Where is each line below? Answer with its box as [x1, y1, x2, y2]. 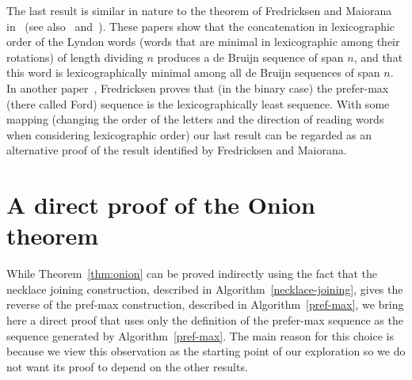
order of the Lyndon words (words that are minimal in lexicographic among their [6, 33, 400, 50]
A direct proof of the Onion [6, 188, 315, 221]
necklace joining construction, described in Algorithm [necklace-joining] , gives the [6, 280, 403, 297]
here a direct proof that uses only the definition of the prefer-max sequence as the [6, 312, 403, 329]
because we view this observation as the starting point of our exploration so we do [6, 343, 406, 359]
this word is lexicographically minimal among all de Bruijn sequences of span [6, 64, 380, 81]
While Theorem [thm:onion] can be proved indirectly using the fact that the [6, 265, 378, 282]
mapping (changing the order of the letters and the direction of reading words [6, 111, 384, 127]
